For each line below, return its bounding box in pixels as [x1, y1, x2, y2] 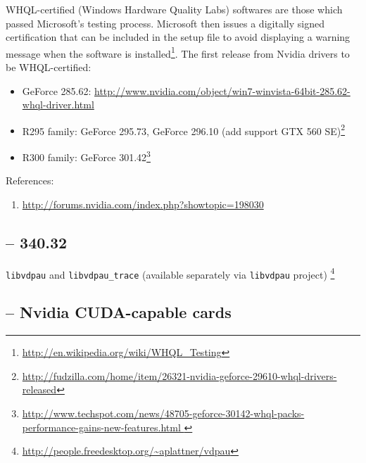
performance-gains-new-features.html [22, 419, 181, 434]
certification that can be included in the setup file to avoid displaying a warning [6, 30, 351, 44]
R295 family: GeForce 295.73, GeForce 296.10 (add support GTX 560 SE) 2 [22, 121, 346, 138]
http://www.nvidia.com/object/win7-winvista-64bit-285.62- [94, 83, 351, 98]
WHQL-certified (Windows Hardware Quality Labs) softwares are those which [6, 2, 343, 16]
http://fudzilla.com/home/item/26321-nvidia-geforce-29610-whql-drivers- [22, 368, 337, 383]
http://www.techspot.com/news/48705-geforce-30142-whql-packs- [22, 406, 305, 420]
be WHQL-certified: [6, 60, 91, 75]
